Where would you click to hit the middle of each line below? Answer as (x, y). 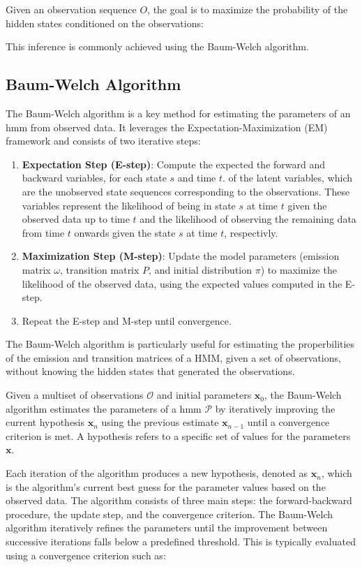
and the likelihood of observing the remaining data (248, 219)
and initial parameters (204, 395)
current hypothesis (45, 422)
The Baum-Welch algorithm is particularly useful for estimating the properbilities (180, 344)
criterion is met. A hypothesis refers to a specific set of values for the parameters (178, 435)
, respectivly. (251, 232)
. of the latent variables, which (288, 178)
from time (43, 232)
